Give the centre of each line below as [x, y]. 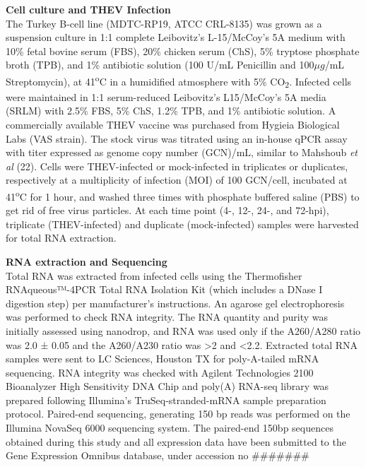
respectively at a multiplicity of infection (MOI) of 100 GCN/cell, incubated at [177, 180]
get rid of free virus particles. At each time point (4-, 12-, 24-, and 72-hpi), [167, 210]
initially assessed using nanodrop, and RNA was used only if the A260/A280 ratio [183, 330]
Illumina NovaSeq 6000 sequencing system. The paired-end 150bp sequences [170, 428]
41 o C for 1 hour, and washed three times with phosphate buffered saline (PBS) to [183, 195]
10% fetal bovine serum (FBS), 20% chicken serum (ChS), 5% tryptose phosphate [183, 51]
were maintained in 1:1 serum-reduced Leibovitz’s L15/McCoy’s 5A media [166, 96]
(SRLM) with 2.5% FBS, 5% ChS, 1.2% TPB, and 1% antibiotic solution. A [171, 111]
